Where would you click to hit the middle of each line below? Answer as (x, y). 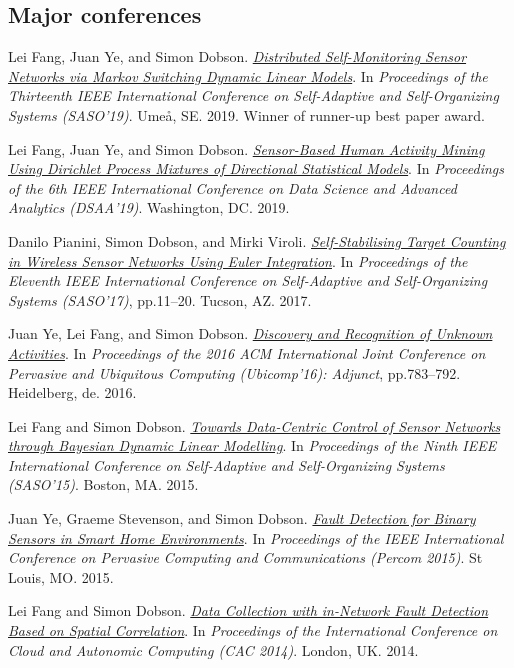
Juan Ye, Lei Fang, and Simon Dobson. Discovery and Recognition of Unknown (250, 333)
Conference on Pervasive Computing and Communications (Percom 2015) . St (245, 557)
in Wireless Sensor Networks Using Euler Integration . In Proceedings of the (238, 260)
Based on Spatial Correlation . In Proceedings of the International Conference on (253, 630)
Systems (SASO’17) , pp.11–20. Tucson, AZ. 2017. (160, 299)
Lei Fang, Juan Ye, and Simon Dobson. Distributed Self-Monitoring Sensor (237, 56)
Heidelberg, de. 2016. (72, 392)
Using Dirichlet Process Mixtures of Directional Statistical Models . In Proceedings (256, 168)
